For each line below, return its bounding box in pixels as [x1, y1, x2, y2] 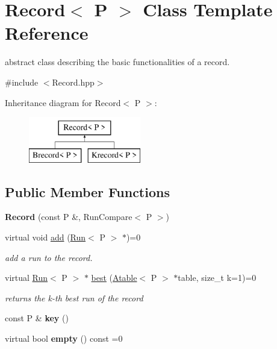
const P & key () [5, 312, 69, 324]
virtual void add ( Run [5, 231, 86, 244]
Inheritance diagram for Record [5, 96, 121, 108]
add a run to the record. [5, 251, 93, 263]
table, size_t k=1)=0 [178, 271, 257, 284]
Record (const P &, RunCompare [5, 210, 132, 223]
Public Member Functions [5, 182, 170, 201]
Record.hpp [52, 75, 95, 88]
